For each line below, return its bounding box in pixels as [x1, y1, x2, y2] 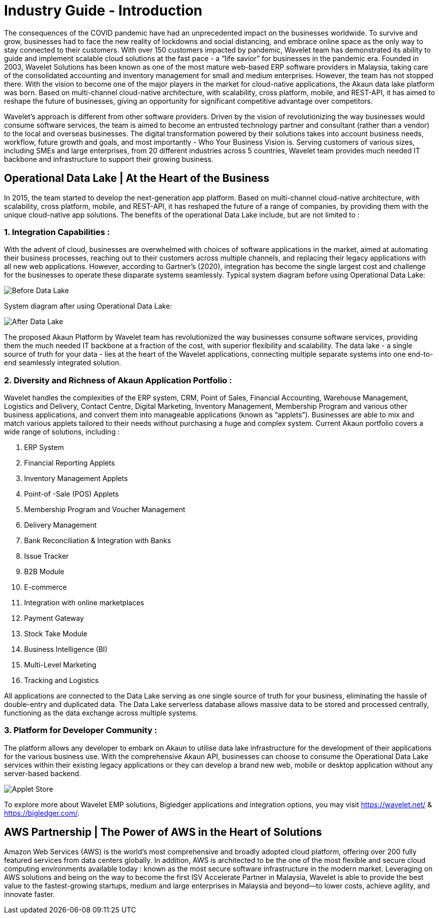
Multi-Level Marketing [24, 660, 97, 669]
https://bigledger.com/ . [4, 808, 80, 817]
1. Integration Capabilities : [4, 226, 110, 237]
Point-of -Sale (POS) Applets [24, 490, 119, 499]
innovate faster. [4, 889, 55, 898]
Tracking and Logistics [24, 676, 99, 685]
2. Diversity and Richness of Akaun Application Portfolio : [4, 375, 232, 385]
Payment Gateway [24, 614, 84, 623]
